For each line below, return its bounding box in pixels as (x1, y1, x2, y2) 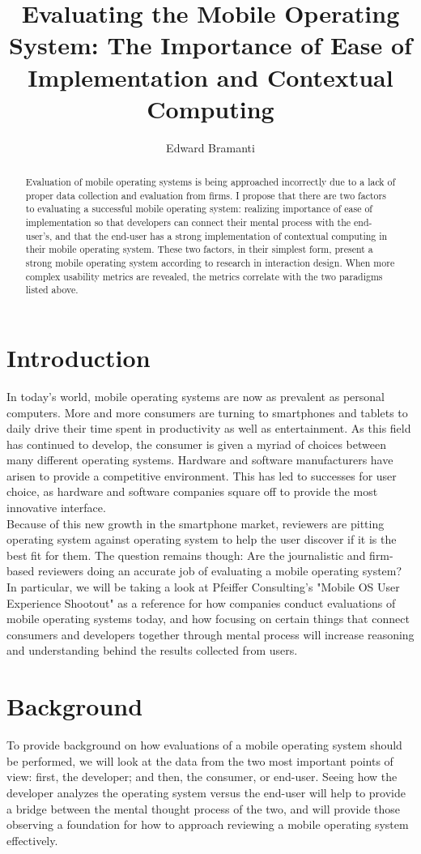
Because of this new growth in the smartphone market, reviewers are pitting (6, 515, 385, 532)
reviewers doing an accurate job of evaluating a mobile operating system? (37, 562, 402, 579)
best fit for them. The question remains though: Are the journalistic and (6, 546, 366, 563)
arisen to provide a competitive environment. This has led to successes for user (6, 467, 397, 484)
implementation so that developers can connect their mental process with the (25, 216, 351, 229)
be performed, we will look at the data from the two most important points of (6, 752, 393, 769)
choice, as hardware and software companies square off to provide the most (6, 483, 378, 500)
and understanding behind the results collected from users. (6, 642, 298, 659)
